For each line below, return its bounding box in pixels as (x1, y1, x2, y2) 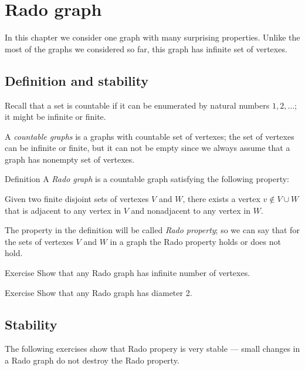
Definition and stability (5, 71, 149, 89)
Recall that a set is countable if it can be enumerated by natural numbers (5, 99, 270, 111)
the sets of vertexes (5, 235, 73, 247)
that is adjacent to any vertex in (5, 204, 121, 216)
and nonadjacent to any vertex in (131, 204, 251, 216)
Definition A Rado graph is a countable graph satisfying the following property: (5, 173, 289, 185)
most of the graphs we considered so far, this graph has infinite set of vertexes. (5, 42, 287, 55)
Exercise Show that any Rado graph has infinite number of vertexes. (5, 267, 250, 279)
